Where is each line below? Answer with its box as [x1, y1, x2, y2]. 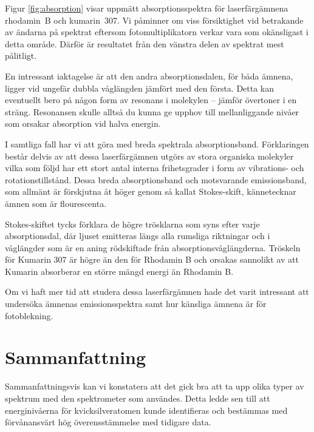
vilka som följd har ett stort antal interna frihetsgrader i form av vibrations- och [5, 161, 304, 174]
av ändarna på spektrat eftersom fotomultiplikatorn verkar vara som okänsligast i [5, 25, 309, 38]
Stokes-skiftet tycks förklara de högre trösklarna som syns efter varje [5, 217, 260, 230]
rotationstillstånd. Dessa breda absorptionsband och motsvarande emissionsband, [5, 173, 307, 186]
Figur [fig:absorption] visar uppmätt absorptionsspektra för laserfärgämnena [5, 2, 288, 14]
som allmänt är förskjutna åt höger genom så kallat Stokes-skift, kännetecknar [5, 185, 296, 198]
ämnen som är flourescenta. [5, 197, 107, 209]
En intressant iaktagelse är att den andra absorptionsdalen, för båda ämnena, [5, 69, 293, 82]
